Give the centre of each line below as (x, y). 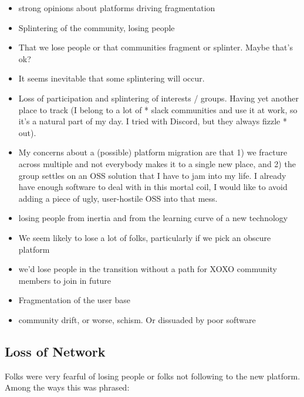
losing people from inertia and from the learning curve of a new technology (153, 218)
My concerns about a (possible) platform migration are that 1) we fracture (153, 152)
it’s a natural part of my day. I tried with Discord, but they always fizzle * (153, 121)
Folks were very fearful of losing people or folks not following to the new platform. (153, 376)
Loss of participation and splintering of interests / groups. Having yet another (159, 98)
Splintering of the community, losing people (97, 27)
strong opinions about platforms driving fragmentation (117, 8)
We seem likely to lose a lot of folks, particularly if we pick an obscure (145, 237)
